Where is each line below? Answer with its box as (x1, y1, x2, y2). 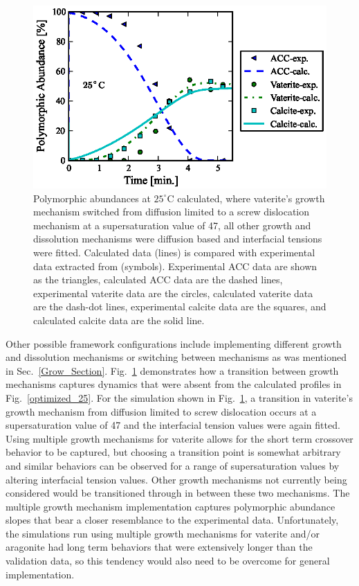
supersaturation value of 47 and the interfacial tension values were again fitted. (6, 418, 340, 432)
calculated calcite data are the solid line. (33, 312, 205, 327)
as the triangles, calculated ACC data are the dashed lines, (33, 272, 283, 287)
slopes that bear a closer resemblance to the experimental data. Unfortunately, (6, 513, 339, 527)
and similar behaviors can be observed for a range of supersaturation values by (6, 458, 340, 472)
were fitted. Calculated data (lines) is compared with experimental (33, 245, 315, 260)
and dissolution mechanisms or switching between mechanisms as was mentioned (6, 350, 347, 364)
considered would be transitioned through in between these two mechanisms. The (6, 486, 350, 500)
